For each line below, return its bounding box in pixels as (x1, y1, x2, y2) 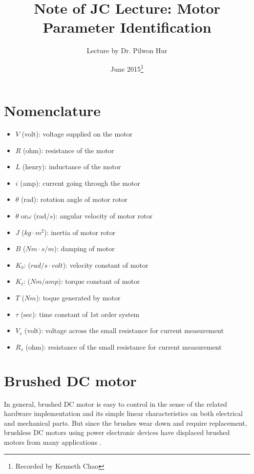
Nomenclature (4, 100, 101, 120)
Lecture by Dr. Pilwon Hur (86, 45, 168, 56)
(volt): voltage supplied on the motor (21, 129, 133, 139)
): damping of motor (54, 243, 115, 254)
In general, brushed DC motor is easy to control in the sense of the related (4, 398, 227, 409)
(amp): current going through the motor (20, 178, 140, 188)
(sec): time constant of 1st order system (21, 309, 140, 319)
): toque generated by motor (36, 293, 121, 303)
